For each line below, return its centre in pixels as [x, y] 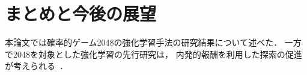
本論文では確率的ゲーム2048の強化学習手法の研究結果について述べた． [144, 42]
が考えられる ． [36, 66]
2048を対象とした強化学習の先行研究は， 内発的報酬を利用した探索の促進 [157, 54]
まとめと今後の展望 [81, 13]
